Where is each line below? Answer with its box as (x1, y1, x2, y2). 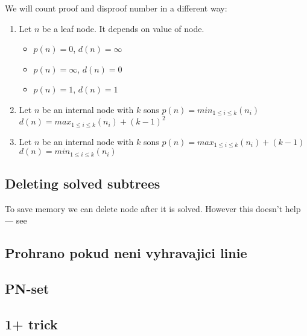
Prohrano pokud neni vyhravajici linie (5, 244, 247, 262)
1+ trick (5, 314, 58, 333)
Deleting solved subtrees (5, 173, 160, 192)
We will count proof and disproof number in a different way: (5, 2, 227, 14)
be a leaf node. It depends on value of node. (42, 22, 204, 34)
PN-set (5, 279, 49, 298)
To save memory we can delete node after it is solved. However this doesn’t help (5, 202, 301, 215)
